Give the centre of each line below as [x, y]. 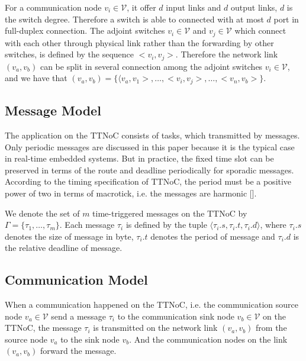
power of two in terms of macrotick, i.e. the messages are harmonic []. [131, 193]
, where [273, 225]
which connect [260, 30]
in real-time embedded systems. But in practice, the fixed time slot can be [139, 158]
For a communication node [53, 7]
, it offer [141, 7]
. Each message [87, 225]
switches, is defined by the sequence [70, 54]
